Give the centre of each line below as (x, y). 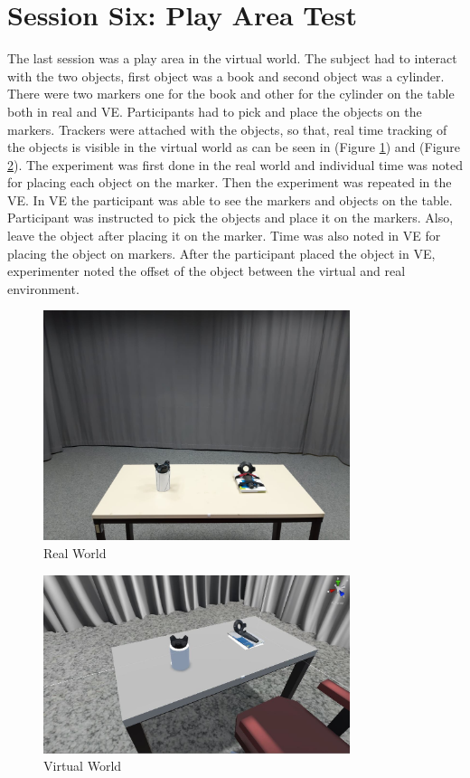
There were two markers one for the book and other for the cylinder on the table (231, 94)
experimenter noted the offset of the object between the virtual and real (207, 271)
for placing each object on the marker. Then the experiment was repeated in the (230, 182)
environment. (43, 288)
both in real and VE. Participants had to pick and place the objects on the (215, 111)
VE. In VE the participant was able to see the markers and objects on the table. (230, 199)
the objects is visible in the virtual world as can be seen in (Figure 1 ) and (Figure (234, 147)
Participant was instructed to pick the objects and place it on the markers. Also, (230, 218)
